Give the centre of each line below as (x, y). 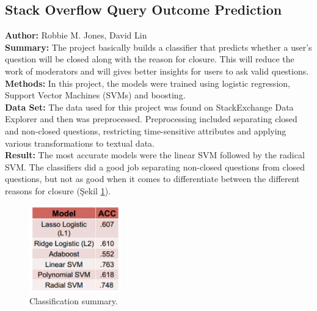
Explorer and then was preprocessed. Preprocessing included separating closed (151, 119)
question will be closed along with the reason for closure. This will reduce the (150, 59)
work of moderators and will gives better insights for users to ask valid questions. (157, 71)
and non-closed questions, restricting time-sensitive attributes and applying (146, 130)
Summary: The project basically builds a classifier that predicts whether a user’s (158, 47)
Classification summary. (74, 301)
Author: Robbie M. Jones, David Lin (76, 35)
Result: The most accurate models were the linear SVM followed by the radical (155, 155)
